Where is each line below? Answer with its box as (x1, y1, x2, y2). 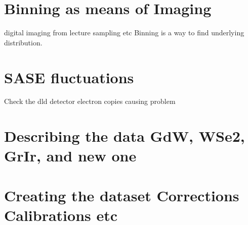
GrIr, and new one (4, 145, 137, 166)
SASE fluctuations (4, 67, 134, 87)
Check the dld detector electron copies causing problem (4, 96, 176, 106)
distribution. (4, 37, 43, 47)
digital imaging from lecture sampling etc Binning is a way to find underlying (4, 27, 244, 38)
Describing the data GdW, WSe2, (4, 126, 245, 146)
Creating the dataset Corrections (4, 185, 239, 205)
